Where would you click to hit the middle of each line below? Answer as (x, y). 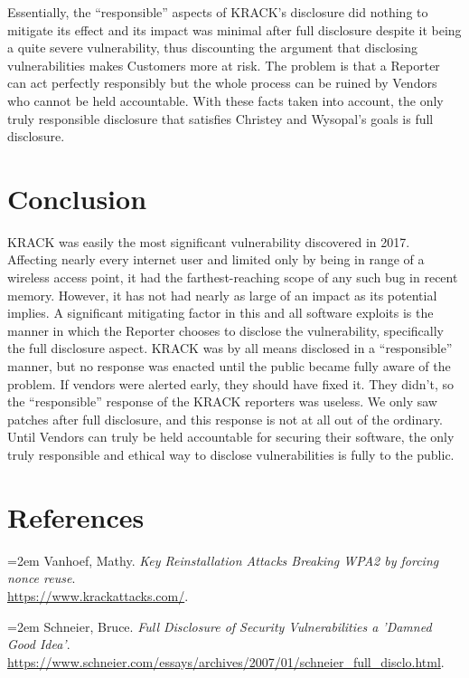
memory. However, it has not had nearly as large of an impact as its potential (222, 295)
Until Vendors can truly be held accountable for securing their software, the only (231, 437)
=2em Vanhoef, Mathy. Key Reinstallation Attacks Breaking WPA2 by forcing (223, 560)
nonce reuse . (42, 578)
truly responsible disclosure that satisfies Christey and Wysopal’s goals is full (220, 118)
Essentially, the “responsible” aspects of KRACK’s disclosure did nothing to (218, 12)
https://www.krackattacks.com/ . (98, 595)
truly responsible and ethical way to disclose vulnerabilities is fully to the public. (231, 454)
